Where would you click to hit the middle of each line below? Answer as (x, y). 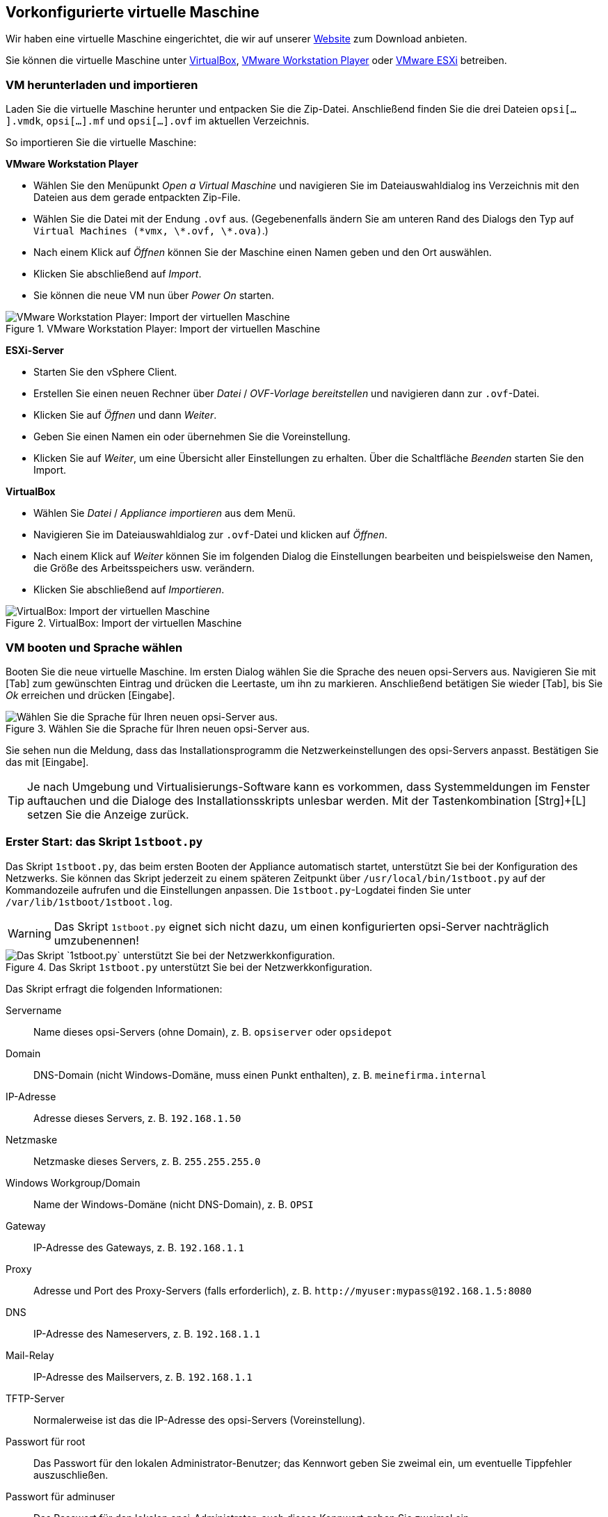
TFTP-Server (35, 1398)
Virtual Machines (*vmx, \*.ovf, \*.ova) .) (151, 231)
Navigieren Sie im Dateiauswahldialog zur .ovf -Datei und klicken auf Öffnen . (210, 535)
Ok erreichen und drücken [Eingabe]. (90, 695)
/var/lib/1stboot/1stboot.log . (89, 901)
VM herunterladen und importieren (102, 85)
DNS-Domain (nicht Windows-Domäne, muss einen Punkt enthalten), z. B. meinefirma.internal (260, 1075)
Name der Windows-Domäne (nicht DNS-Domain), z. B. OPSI (174, 1204)
